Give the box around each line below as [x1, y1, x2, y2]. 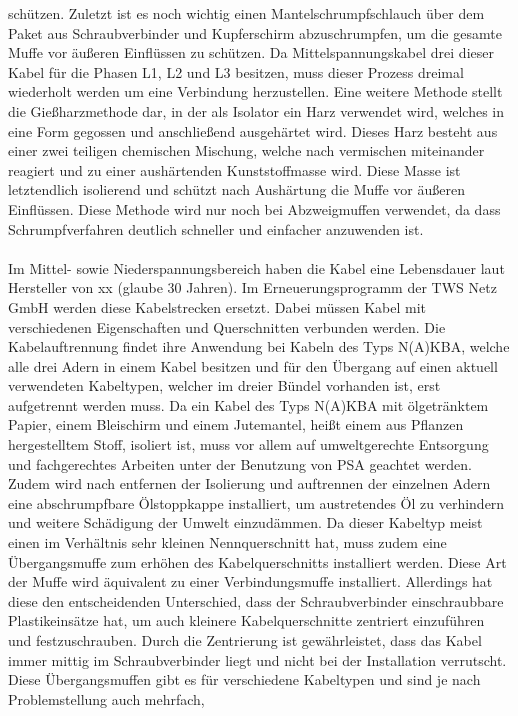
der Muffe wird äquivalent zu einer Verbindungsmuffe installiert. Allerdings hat [8, 571, 493, 592]
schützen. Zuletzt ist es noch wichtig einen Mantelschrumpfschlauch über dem [8, 3, 485, 23]
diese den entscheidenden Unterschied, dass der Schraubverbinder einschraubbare [8, 590, 504, 611]
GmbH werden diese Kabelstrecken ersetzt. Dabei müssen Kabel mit [8, 296, 427, 317]
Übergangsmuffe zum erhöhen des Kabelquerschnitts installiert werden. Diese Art [8, 551, 507, 572]
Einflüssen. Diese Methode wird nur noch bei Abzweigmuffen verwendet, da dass [8, 198, 501, 219]
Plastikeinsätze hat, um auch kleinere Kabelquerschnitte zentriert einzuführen [8, 610, 485, 631]
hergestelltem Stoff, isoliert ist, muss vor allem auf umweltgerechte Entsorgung [8, 434, 489, 455]
